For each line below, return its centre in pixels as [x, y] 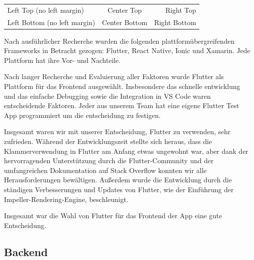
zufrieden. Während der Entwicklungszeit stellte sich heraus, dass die [108, 141]
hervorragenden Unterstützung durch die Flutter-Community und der [109, 160]
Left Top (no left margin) [46, 10]
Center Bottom [125, 22]
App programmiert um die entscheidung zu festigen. [82, 115]
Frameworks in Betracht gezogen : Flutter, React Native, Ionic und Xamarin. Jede [127, 50]
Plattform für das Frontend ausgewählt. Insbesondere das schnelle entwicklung [122, 86]
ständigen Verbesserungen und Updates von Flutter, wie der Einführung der [119, 189]
